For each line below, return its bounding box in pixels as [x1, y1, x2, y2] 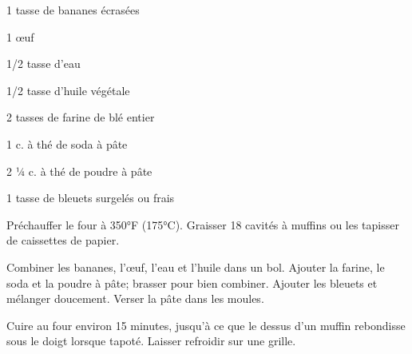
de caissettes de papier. [6, 232, 120, 249]
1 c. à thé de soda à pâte [6, 135, 128, 152]
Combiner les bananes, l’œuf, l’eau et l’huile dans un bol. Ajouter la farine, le [6, 258, 385, 275]
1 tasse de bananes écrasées [6, 2, 140, 18]
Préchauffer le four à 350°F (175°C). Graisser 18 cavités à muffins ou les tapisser [6, 216, 399, 233]
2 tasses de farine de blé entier [6, 109, 155, 125]
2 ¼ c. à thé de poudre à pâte [6, 162, 153, 179]
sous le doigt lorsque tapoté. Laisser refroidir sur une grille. [6, 332, 296, 349]
